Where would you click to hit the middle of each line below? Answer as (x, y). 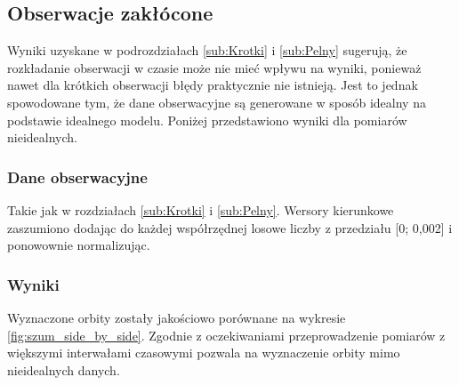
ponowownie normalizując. (79, 245)
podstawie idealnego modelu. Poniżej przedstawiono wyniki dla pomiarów (207, 120)
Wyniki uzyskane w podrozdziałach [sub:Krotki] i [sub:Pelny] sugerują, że (207, 50)
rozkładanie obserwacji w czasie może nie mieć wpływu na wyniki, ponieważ (214, 67)
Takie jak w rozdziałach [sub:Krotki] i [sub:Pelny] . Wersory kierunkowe (201, 209)
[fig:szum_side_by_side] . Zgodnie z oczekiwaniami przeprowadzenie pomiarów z (226, 335)
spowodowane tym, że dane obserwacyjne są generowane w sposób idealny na (217, 102)
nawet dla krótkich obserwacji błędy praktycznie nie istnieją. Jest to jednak (213, 85)
